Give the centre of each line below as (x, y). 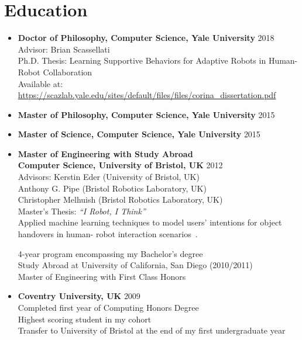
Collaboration (68, 72)
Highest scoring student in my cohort (85, 319)
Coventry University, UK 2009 (79, 296)
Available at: (40, 83)
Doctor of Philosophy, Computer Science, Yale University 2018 (146, 38)
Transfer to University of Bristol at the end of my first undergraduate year (152, 330)
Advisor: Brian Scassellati (64, 49)
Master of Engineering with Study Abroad (105, 153)
